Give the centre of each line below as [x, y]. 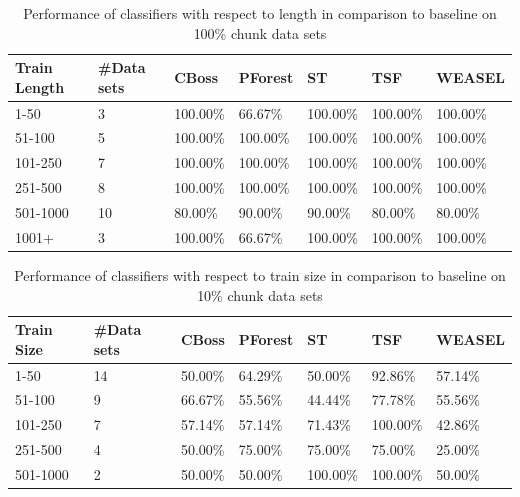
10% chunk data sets [260, 294]
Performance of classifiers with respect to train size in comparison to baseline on [260, 274]
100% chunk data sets [260, 32]
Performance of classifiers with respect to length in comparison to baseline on [260, 13]
